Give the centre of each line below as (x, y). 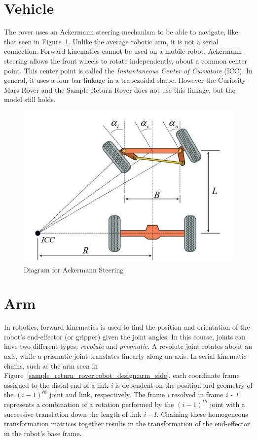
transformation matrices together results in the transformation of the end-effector (127, 423)
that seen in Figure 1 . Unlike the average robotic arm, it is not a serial (111, 41)
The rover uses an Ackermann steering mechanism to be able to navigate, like (121, 32)
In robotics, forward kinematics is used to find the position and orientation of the (127, 327)
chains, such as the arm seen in (51, 365)
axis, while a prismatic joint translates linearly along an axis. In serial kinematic (125, 356)
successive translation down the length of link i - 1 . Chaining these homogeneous (126, 414)
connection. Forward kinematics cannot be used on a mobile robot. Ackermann (123, 51)
